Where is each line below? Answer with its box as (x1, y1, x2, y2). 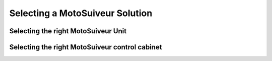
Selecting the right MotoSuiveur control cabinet (9, 43, 162, 51)
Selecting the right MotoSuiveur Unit (9, 27, 127, 35)
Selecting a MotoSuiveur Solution (9, 8, 153, 19)
